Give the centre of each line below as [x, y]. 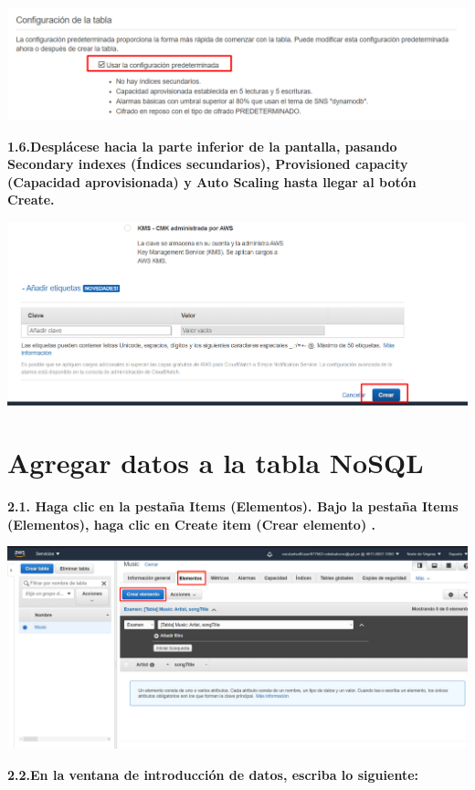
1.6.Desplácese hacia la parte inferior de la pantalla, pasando [202, 146]
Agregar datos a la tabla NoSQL [216, 463]
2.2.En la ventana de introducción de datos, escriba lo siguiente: [213, 774]
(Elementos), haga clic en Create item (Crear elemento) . [192, 524]
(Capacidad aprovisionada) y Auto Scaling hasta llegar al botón [212, 181]
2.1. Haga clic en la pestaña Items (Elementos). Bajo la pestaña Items [233, 506]
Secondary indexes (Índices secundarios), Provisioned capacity [208, 164]
